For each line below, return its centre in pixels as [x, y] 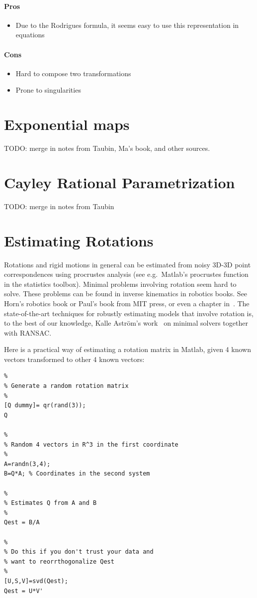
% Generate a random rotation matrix [66, 386]
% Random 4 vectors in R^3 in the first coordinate [91, 444]
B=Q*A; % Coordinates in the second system [77, 474]
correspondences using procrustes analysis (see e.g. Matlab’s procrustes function [126, 274]
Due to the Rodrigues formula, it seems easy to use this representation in [127, 25]
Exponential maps [67, 124]
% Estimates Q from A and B [50, 503]
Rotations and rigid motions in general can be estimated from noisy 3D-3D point [128, 264]
